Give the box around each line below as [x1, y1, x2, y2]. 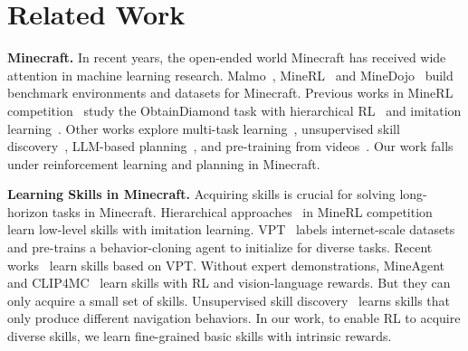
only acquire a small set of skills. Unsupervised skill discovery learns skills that [7, 290, 451, 309]
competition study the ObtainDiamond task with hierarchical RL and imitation [7, 100, 462, 119]
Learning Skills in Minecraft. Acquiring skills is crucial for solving [7, 185, 396, 204]
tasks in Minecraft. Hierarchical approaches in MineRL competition [52, 202, 433, 221]
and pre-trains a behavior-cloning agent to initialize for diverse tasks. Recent [7, 238, 433, 257]
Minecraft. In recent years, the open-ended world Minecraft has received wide [7, 48, 446, 67]
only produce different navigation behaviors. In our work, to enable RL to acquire [7, 308, 461, 327]
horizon [7, 202, 49, 221]
